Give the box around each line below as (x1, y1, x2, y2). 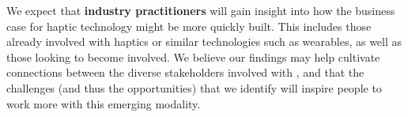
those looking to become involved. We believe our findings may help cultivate (6, 48, 380, 65)
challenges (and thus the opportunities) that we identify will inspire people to (6, 79, 382, 96)
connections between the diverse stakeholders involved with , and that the (6, 64, 365, 81)
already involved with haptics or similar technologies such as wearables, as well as (6, 33, 402, 50)
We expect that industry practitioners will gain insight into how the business (6, 2, 395, 18)
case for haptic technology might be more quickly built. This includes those (6, 17, 372, 34)
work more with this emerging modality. (6, 95, 201, 111)
